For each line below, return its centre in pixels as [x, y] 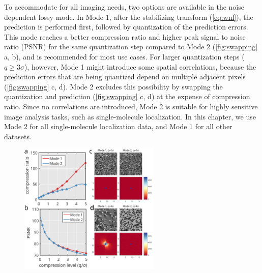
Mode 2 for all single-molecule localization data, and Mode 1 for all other [118, 126]
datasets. [18, 136]
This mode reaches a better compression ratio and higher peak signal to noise [125, 36]
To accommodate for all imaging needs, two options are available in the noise [124, 7]
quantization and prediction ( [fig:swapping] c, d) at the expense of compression [127, 96]
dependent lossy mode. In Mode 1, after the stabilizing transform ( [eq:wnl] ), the [129, 17]
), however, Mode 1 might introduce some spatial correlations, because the [140, 66]
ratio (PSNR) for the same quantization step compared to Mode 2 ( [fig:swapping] [131, 47]
